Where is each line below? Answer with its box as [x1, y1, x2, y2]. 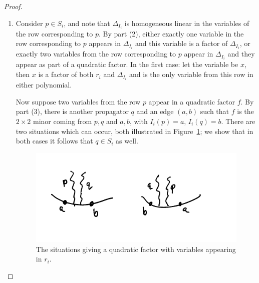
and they [227, 48, 255, 59]
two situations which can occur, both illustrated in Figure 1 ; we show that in [16, 125, 253, 136]
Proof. [4, 1, 23, 11]
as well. [116, 135, 138, 146]
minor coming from [33, 115, 92, 126]
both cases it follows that [16, 135, 93, 146]
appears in [89, 38, 121, 48]
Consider [16, 17, 43, 28]
